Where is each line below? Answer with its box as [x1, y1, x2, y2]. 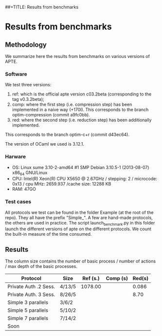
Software [5, 71, 28, 77]
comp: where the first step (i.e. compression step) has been [12, 102, 132, 108]
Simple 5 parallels [7, 307, 49, 314]
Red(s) [132, 275, 149, 282]
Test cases [5, 198, 32, 205]
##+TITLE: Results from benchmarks [5, 4, 79, 10]
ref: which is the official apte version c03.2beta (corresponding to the [12, 91, 152, 97]
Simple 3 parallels [7, 299, 49, 306]
